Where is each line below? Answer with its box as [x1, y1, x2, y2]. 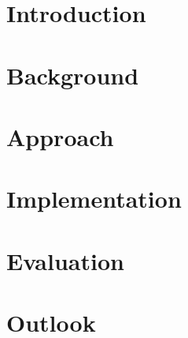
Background [6, 58, 139, 91]
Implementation [6, 182, 182, 215]
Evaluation [6, 244, 124, 276]
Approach [6, 120, 114, 152]
